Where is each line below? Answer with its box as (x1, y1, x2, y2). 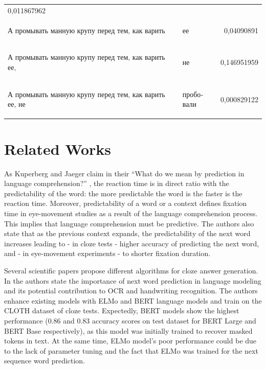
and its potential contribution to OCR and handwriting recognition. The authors (4, 285, 258, 296)
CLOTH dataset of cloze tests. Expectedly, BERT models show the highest (4, 305, 239, 316)
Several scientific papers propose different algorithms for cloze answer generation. (4, 265, 258, 276)
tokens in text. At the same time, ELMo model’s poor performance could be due (4, 335, 257, 346)
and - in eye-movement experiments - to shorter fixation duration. (4, 248, 211, 259)
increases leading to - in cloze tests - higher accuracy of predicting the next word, (4, 238, 259, 248)
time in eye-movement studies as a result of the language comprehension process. (4, 208, 258, 219)
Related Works (4, 138, 112, 159)
